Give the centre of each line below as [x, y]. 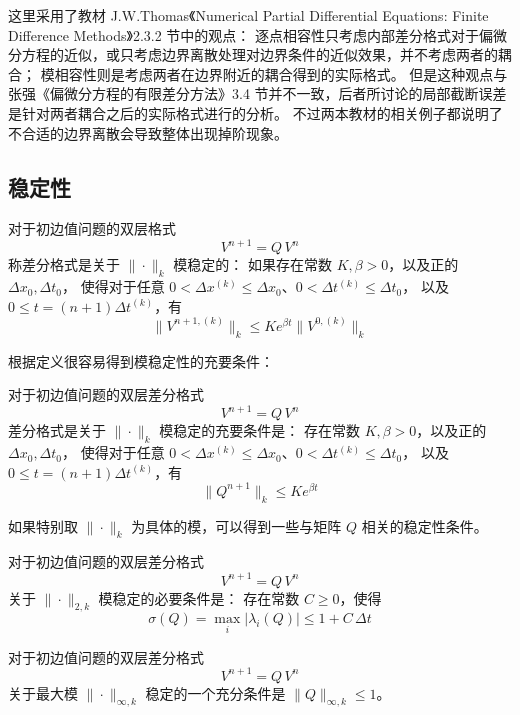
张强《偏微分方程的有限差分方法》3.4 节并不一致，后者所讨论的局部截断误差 [257, 93]
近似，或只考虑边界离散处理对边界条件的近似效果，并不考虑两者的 [280, 54]
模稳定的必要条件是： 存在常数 [199, 597]
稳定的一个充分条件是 [215, 692]
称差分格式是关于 [64, 264]
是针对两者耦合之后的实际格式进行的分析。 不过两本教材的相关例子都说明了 [255, 112]
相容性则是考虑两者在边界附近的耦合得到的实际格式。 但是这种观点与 [281, 73]
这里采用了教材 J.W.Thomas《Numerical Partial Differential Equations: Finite [248, 15]
